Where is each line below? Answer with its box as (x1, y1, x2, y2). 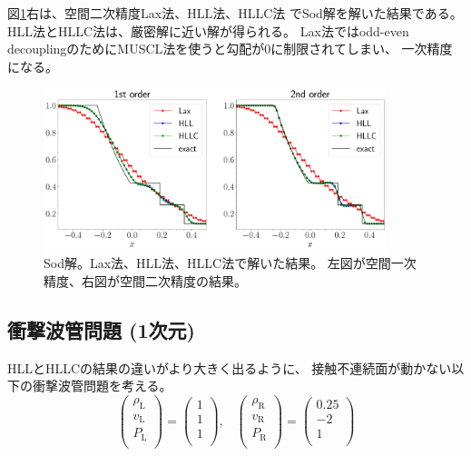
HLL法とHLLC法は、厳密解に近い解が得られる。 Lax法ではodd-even (7, 21, 409, 40)
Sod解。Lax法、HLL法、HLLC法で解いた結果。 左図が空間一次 (44, 253, 417, 273)
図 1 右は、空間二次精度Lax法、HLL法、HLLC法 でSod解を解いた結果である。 (7, 4, 463, 22)
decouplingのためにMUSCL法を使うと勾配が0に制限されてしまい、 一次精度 (7, 39, 453, 58)
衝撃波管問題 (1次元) (7, 315, 195, 343)
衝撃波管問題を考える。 (32, 376, 172, 395)
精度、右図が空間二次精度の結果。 (44, 271, 247, 290)
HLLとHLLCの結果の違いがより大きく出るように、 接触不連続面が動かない (7, 358, 452, 377)
